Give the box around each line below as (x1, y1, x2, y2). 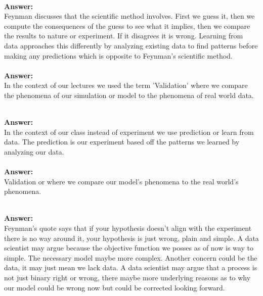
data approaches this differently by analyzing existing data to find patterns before (4, 40, 258, 51)
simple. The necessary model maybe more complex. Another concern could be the (4, 252, 257, 263)
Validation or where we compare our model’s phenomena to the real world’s (4, 176, 239, 186)
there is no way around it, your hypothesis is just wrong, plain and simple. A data (4, 232, 259, 243)
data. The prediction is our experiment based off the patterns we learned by (4, 136, 240, 147)
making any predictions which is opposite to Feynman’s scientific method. (4, 50, 233, 61)
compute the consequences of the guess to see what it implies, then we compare (4, 20, 250, 31)
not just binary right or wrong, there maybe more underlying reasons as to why (4, 272, 251, 283)
